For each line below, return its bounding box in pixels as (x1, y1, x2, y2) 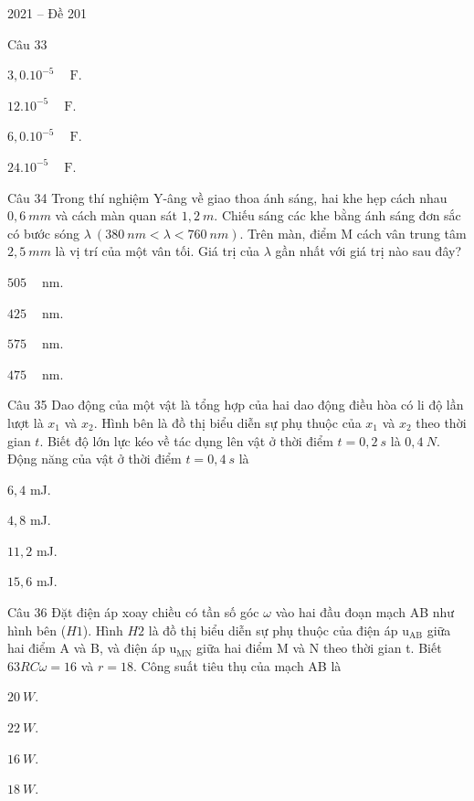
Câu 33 (7, 34, 47, 53)
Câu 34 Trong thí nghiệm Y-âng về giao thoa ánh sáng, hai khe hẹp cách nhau (7, 187, 448, 207)
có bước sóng (7, 223, 80, 242)
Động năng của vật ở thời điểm (7, 449, 182, 468)
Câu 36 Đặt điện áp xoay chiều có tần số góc (7, 603, 259, 622)
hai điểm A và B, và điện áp (7, 638, 165, 657)
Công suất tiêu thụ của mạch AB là (141, 656, 342, 675)
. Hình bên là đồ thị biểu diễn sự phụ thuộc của (93, 412, 362, 432)
